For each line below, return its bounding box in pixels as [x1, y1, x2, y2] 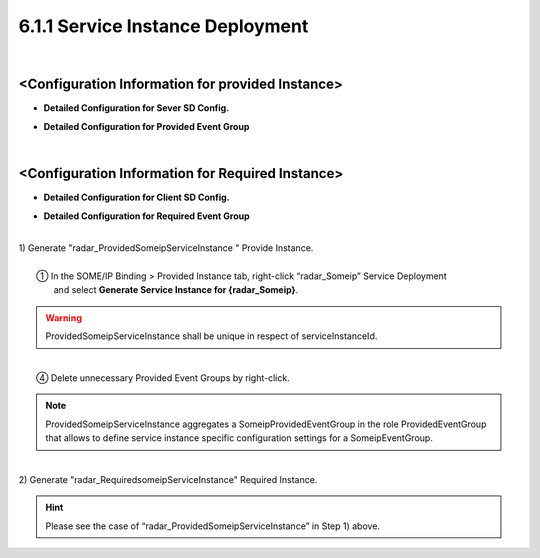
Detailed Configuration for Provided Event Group [43, 120, 250, 132]
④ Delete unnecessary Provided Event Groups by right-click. [36, 372, 290, 384]
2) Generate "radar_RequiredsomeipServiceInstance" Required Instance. [18, 474, 318, 485]
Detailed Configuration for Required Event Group [43, 210, 250, 222]
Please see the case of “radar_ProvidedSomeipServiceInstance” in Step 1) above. [45, 520, 380, 532]
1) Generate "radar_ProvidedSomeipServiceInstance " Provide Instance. [18, 242, 314, 254]
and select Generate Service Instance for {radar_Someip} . [53, 284, 299, 296]
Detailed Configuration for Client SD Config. [43, 191, 230, 204]
